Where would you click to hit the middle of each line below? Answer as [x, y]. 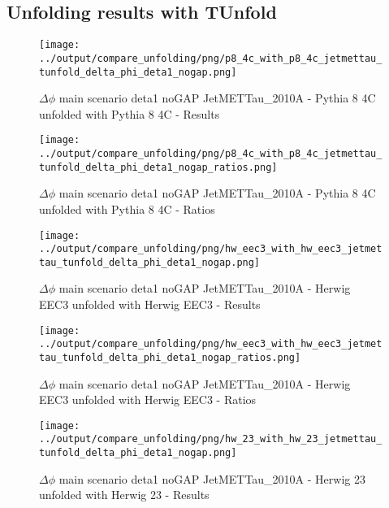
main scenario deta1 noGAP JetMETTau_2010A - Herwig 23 [212, 478]
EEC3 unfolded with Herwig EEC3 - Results [150, 304]
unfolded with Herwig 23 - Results [124, 495]
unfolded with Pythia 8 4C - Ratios [127, 208]
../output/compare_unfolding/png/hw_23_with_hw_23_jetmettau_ [211, 439]
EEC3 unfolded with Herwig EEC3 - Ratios [148, 399]
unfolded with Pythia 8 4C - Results [130, 113]
